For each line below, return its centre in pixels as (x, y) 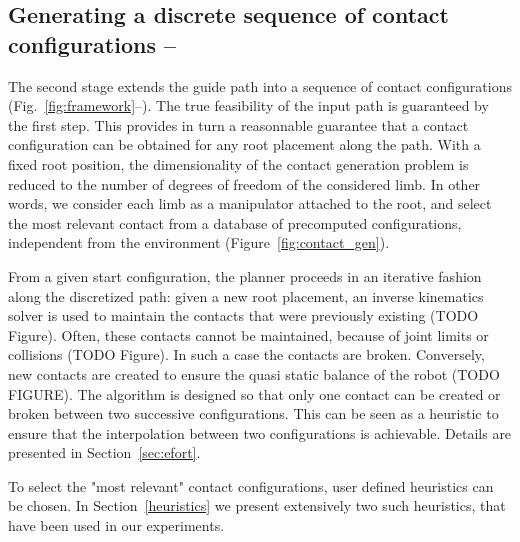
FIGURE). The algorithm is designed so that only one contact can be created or (254, 393)
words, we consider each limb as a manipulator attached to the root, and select (250, 203)
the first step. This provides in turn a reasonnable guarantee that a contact (238, 124)
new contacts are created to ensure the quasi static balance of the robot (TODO (254, 373)
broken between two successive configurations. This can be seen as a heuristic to (253, 413)
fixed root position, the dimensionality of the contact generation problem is (238, 163)
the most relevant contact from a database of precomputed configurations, (235, 222)
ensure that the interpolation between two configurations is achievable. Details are (260, 432)
